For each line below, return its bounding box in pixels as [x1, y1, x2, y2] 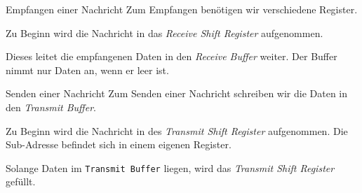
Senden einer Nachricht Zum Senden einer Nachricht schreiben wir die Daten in [6, 86, 348, 101]
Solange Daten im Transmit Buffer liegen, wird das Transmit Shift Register [6, 160, 335, 175]
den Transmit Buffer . [6, 99, 96, 114]
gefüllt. [6, 174, 36, 189]
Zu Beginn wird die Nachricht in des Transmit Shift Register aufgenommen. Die [6, 123, 348, 138]
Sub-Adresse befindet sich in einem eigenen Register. [6, 137, 232, 152]
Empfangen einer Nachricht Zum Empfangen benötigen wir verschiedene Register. [6, 2, 358, 16]
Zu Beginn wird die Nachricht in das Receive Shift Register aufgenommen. [6, 25, 323, 40]
